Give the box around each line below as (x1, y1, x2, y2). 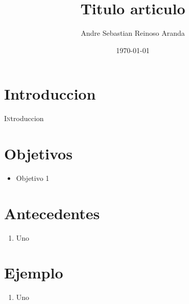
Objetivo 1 (16, 172, 50, 183)
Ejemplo (4, 262, 63, 283)
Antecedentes (4, 202, 100, 223)
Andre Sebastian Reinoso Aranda (81, 28, 185, 38)
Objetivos (4, 143, 73, 164)
